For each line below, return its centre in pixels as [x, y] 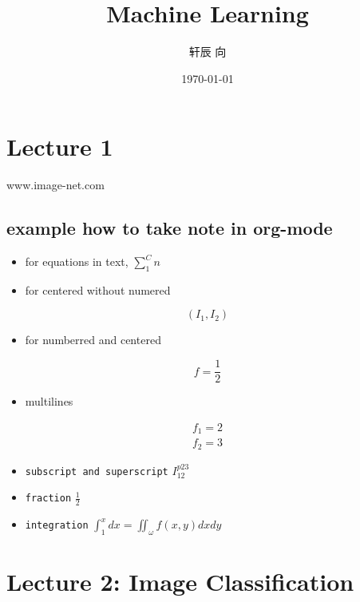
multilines [49, 401]
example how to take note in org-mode [170, 228]
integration [57, 526]
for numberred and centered [93, 340]
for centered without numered [98, 289]
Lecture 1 [60, 147]
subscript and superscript [97, 471]
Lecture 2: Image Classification [180, 582]
